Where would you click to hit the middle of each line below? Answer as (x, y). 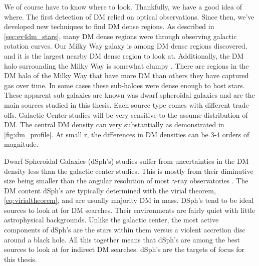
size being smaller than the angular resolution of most (87, 181)
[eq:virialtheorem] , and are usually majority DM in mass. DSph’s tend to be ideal (129, 200)
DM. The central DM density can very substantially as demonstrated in (114, 124)
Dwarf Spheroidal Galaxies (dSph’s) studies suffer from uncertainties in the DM (126, 161)
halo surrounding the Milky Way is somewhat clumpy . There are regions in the (126, 65)
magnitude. (21, 144)
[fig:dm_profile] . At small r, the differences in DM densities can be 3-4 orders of (127, 134)
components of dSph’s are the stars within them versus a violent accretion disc (125, 230)
